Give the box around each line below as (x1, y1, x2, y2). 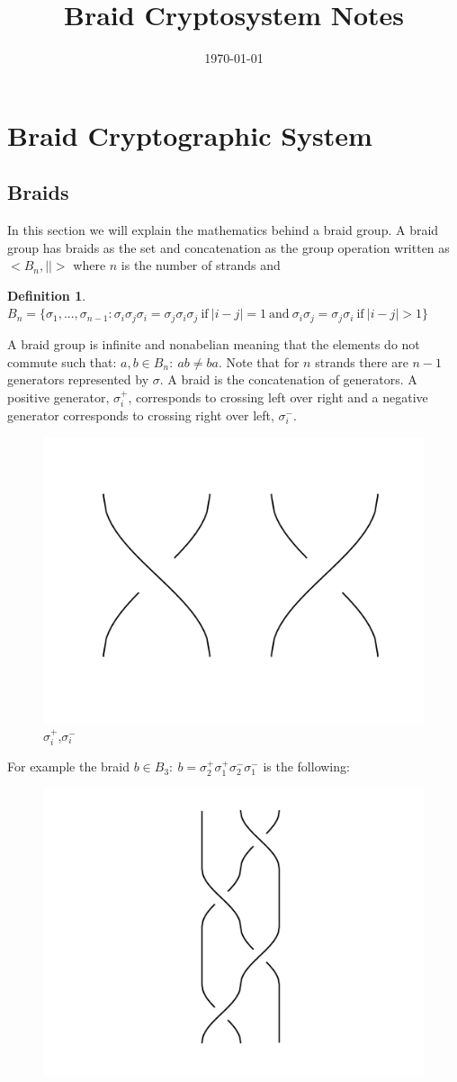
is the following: (263, 757, 350, 776)
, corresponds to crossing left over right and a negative (128, 387, 428, 406)
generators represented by (7, 370, 149, 389)
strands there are (315, 352, 408, 371)
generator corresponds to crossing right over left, (7, 406, 274, 425)
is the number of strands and (121, 256, 281, 275)
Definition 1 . (7, 285, 86, 304)
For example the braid (7, 757, 130, 776)
